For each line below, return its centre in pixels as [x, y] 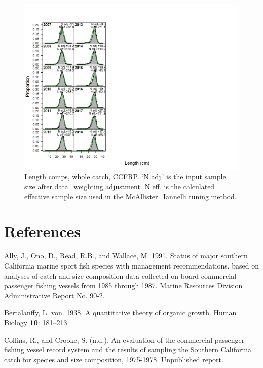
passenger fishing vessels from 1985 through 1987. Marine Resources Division [123, 286]
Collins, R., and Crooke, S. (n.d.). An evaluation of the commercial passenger [124, 339]
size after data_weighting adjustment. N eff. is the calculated [120, 187]
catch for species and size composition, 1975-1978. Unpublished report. [114, 359]
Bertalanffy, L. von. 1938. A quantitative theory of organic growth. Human [120, 312]
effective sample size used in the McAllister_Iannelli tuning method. [130, 196]
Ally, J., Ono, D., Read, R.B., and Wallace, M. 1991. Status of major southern [126, 256]
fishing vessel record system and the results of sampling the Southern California [128, 349]
